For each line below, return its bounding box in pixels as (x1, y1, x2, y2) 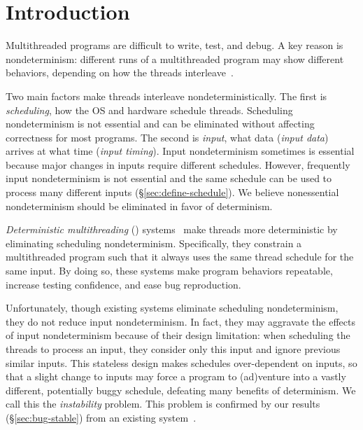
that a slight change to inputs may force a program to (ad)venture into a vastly (6, 369, 346, 384)
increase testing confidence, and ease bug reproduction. (6, 277, 241, 291)
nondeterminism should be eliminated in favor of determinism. (6, 198, 273, 213)
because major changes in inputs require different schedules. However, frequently (6, 157, 350, 172)
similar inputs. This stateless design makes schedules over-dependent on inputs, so (6, 355, 357, 370)
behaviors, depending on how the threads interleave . (6, 65, 234, 80)
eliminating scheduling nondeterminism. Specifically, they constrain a (6, 235, 302, 250)
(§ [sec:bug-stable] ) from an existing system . (6, 410, 197, 424)
